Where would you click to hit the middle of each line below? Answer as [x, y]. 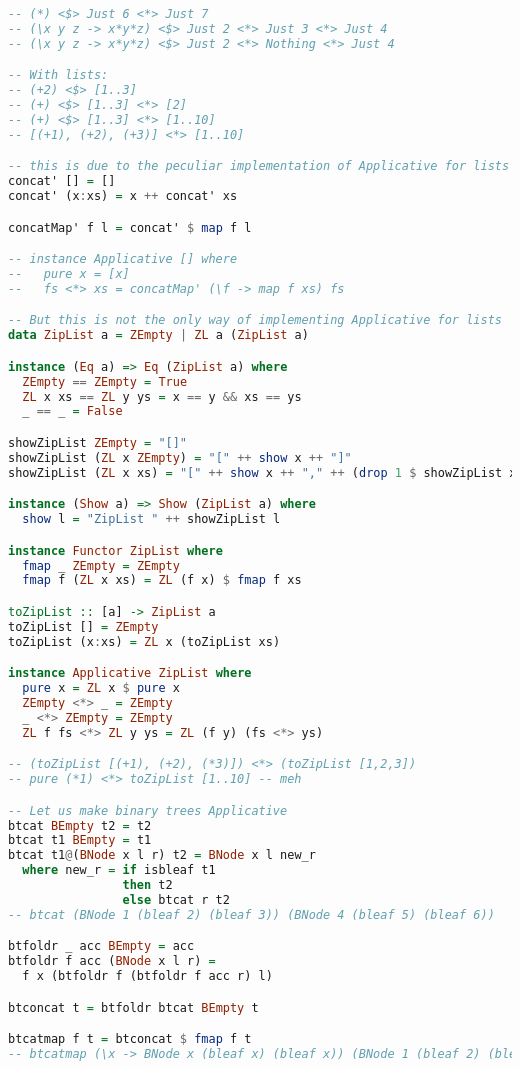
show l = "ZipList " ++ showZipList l [151, 519]
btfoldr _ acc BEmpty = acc [101, 946]
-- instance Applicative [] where [123, 259]
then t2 [147, 885]
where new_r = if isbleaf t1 [119, 870]
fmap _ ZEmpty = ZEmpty [101, 565]
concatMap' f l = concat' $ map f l [130, 227]
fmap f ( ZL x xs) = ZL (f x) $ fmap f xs [162, 580]
